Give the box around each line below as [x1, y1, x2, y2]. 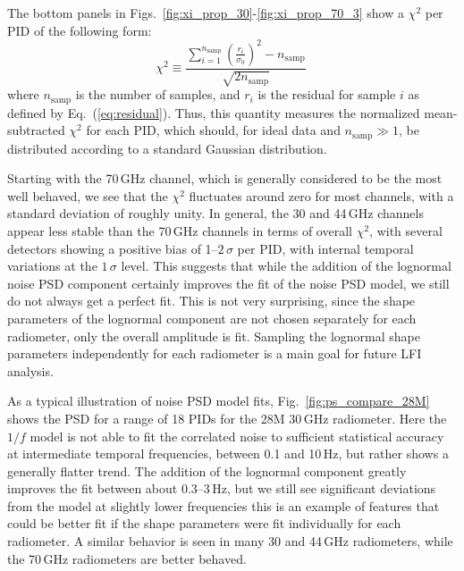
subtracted [7, 121, 65, 139]
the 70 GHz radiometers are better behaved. [7, 549, 247, 567]
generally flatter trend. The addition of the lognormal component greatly [7, 461, 407, 480]
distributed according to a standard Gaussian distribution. [7, 139, 327, 157]
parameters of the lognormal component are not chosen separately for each [7, 308, 417, 327]
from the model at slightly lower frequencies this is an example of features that [7, 496, 440, 515]
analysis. [7, 361, 54, 380]
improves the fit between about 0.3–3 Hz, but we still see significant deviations [7, 479, 436, 498]
